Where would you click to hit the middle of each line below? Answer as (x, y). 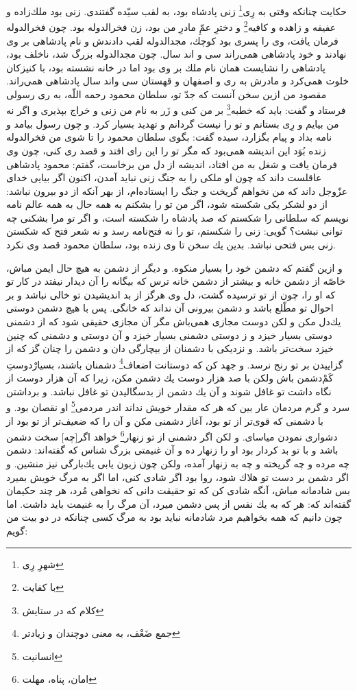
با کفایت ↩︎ (43, 587)
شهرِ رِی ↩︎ (43, 564)
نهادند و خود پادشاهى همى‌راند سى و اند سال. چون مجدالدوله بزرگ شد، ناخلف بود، (176, 54)
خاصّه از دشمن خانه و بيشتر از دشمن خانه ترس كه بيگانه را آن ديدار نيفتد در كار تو (176, 281)
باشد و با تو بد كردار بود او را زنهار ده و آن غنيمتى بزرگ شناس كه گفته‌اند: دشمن (172, 450)
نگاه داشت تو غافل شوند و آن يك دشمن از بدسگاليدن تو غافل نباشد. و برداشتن (169, 391)
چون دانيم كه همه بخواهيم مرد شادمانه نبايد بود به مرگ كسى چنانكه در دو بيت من (174, 517)
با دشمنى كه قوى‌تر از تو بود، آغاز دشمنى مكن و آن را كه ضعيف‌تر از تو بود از (165, 420)
